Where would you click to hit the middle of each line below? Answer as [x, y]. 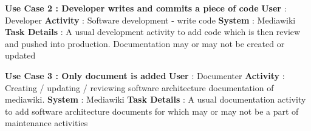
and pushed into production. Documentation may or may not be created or [145, 43]
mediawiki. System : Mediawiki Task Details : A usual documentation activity [155, 99]
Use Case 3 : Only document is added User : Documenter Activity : [145, 75]
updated [20, 55]
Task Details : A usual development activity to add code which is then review [153, 32]
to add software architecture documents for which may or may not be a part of [152, 111]
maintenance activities [46, 123]
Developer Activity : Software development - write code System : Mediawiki [150, 20]
